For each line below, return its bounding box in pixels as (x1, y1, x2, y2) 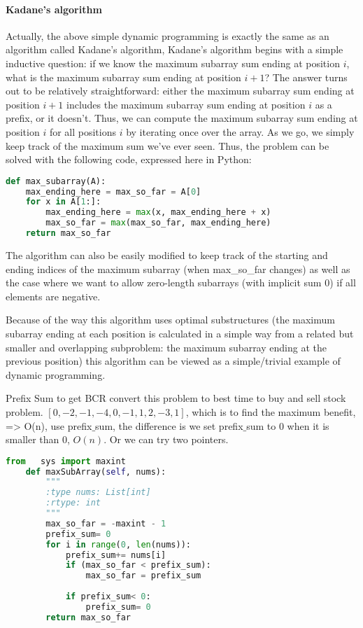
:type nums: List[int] (45, 487, 151, 498)
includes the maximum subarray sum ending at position (66, 97, 306, 111)
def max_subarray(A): (6, 176, 106, 186)
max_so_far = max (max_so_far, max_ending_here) (45, 218, 271, 228)
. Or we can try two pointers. (104, 432, 229, 447)
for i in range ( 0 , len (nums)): (45, 539, 191, 550)
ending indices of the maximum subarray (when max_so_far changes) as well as (6, 261, 350, 276)
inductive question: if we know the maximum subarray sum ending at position (6, 55, 340, 70)
